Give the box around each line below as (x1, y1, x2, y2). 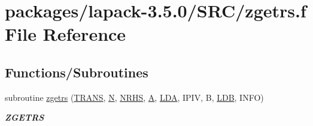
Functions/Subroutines (5, 62, 148, 81)
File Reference (5, 22, 126, 46)
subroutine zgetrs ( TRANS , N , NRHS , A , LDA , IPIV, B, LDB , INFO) (5, 91, 264, 103)
